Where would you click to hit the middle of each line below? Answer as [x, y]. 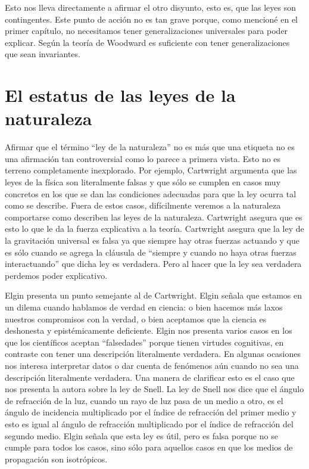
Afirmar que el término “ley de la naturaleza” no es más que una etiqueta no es [150, 147]
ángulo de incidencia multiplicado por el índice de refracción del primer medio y [151, 412]
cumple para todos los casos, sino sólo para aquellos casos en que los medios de [149, 447]
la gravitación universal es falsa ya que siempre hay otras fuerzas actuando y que [152, 240]
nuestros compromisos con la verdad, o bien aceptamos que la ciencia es [136, 319]
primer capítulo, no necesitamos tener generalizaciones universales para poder [146, 31]
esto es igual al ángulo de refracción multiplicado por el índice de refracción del [149, 423]
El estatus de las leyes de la [120, 95]
